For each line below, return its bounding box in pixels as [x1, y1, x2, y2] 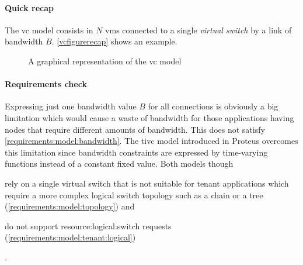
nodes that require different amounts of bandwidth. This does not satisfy [5, 123, 265, 135]
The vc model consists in [5, 23, 93, 36]
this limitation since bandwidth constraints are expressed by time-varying [5, 146, 268, 158]
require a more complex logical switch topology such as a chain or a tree [5, 188, 263, 201]
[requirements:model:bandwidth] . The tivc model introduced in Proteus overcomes [5, 135, 298, 147]
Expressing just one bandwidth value [5, 100, 137, 112]
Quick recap [5, 1, 54, 13]
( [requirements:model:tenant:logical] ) [5, 231, 136, 243]
